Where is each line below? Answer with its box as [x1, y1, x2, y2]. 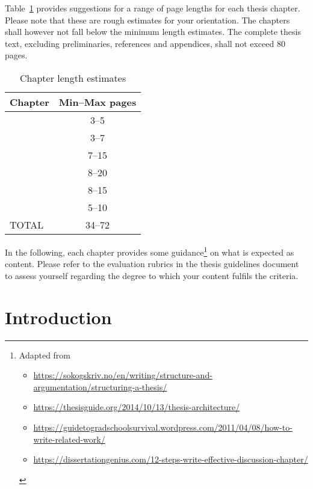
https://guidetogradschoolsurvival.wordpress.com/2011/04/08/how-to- [33, 420, 293, 433]
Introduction [5, 304, 112, 329]
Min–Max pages [58, 94, 137, 109]
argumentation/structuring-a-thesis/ [33, 380, 167, 393]
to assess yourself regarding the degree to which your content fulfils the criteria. [5, 269, 299, 281]
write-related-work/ [33, 432, 105, 445]
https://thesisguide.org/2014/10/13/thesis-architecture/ [33, 401, 240, 413]
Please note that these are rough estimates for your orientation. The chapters [5, 13, 290, 26]
